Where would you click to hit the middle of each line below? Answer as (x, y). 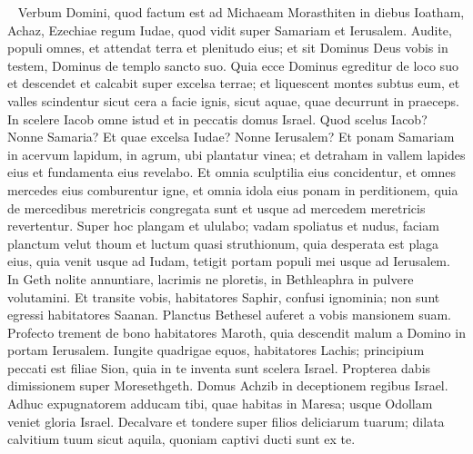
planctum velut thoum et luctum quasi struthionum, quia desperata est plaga (223, 243)
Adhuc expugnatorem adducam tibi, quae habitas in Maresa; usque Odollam (220, 404)
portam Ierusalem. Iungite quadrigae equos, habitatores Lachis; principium (216, 350)
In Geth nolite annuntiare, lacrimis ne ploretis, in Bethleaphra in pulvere (211, 278)
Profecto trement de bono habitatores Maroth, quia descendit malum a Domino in (236, 332)
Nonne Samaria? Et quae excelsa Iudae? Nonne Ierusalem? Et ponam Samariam (231, 137)
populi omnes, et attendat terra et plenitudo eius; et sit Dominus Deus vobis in (228, 48)
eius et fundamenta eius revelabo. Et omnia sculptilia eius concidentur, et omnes (231, 172)
